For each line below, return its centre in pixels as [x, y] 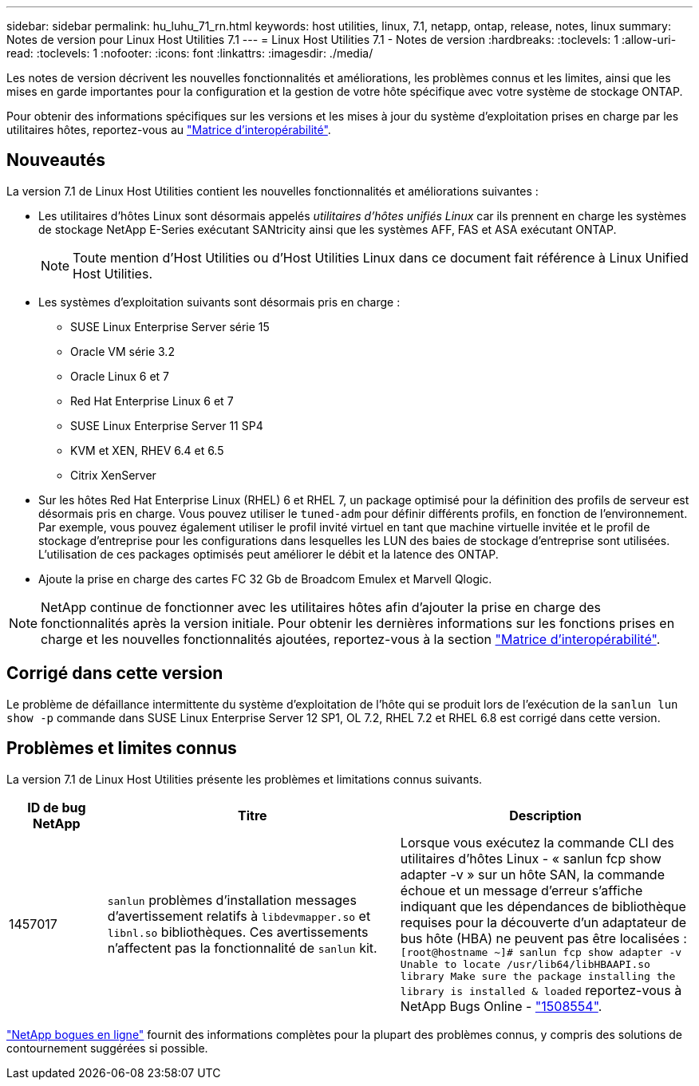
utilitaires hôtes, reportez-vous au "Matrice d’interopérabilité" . [169, 130]
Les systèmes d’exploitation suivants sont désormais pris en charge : [219, 302]
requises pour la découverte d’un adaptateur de [543, 922]
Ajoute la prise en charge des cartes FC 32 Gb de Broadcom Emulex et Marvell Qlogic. [265, 579]
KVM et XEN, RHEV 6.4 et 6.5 [147, 450]
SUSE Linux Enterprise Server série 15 [170, 326]
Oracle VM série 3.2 [122, 351]
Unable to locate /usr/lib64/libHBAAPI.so [525, 964]
